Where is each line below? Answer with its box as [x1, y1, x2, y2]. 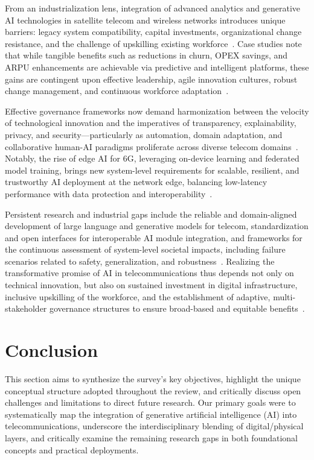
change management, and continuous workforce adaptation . [5, 84, 229, 97]
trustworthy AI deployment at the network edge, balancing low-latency [5, 175, 268, 188]
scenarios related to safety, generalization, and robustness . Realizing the [5, 254, 275, 267]
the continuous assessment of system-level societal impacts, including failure [5, 243, 286, 256]
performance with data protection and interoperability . [5, 187, 213, 200]
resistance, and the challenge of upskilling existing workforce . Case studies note [5, 37, 302, 49]
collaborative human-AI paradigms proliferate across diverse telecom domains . [5, 140, 298, 153]
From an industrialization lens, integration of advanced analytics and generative [5, 2, 301, 14]
